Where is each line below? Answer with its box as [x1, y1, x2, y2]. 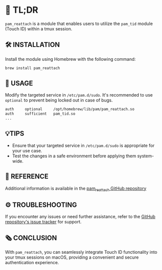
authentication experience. [5, 260, 59, 266]
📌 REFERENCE [5, 172, 49, 181]
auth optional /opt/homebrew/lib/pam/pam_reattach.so [5, 107, 135, 112]
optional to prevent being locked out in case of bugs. [5, 98, 113, 103]
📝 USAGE [5, 79, 33, 88]
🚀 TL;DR [5, 4, 38, 16]
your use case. [12, 147, 43, 153]
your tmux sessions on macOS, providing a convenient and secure [5, 254, 139, 260]
